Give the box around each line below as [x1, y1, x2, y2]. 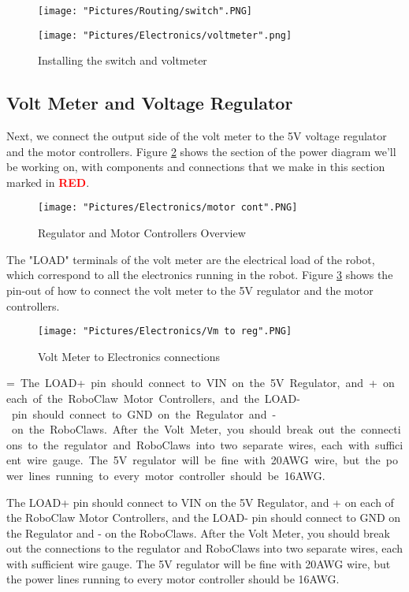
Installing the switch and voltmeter [38, 52, 207, 69]
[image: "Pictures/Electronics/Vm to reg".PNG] [38, 326, 292, 337]
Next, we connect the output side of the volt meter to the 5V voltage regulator [6, 128, 387, 144]
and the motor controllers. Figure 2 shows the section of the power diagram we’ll [6, 143, 396, 159]
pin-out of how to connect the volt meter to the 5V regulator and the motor [6, 281, 374, 298]
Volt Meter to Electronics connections [38, 348, 221, 364]
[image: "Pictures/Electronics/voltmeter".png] [38, 29, 292, 41]
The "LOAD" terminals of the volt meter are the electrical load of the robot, [6, 251, 375, 267]
